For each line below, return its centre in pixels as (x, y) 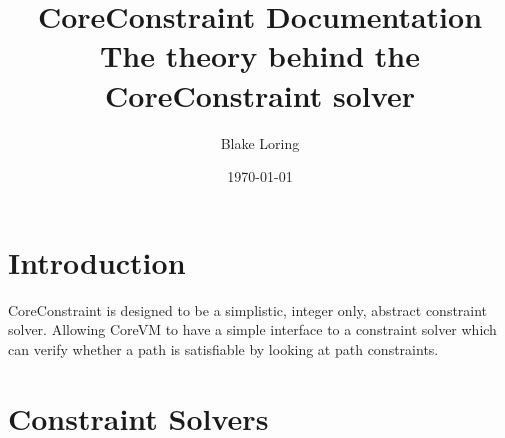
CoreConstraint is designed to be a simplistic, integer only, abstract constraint (248, 309)
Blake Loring (260, 142)
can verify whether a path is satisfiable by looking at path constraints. (223, 348)
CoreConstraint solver (260, 94)
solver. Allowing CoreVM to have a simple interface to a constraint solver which (252, 329)
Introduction (97, 261)
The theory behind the (260, 55)
